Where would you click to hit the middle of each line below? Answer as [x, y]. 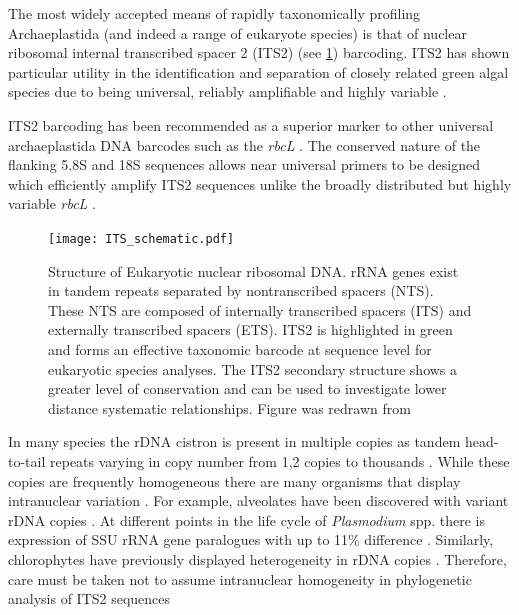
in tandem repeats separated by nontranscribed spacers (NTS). [241, 290]
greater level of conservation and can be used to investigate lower [247, 388]
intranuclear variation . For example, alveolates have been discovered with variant [258, 500]
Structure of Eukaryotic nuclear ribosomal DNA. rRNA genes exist [253, 270]
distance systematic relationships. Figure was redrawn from [229, 407]
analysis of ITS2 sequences [89, 598]
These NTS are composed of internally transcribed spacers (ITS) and [260, 309]
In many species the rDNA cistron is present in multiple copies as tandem [234, 441]
